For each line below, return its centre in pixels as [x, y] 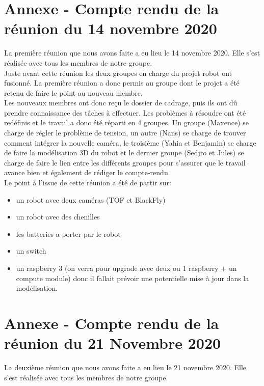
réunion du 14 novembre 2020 [111, 28]
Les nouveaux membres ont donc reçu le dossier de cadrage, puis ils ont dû [121, 103]
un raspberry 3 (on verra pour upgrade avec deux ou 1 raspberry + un [126, 268]
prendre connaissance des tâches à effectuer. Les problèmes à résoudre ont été [125, 112]
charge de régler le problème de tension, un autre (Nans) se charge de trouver [125, 133]
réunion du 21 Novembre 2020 [113, 343]
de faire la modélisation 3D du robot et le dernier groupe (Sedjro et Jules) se [124, 153]
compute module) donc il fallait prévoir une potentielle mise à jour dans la [133, 278]
